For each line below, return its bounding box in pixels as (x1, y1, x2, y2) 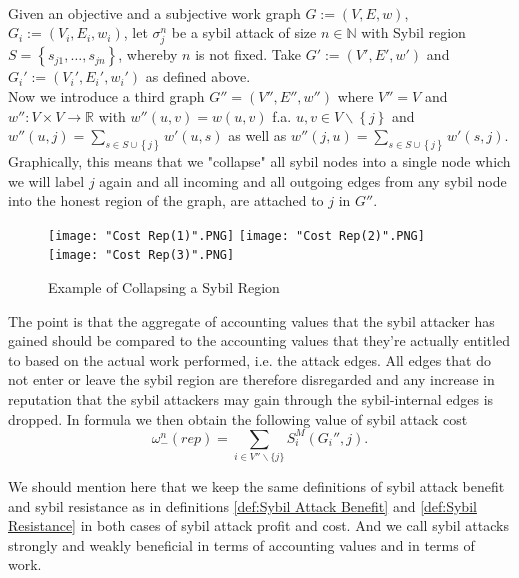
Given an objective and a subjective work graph (8, 2, 301, 23)
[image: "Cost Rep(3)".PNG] (48, 248, 235, 263)
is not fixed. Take (195, 44, 302, 65)
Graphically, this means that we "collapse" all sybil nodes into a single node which (8, 150, 511, 171)
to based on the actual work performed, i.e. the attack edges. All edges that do (8, 349, 491, 370)
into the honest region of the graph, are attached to (8, 190, 324, 211)
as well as (228, 125, 287, 146)
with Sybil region (361, 22, 466, 43)
